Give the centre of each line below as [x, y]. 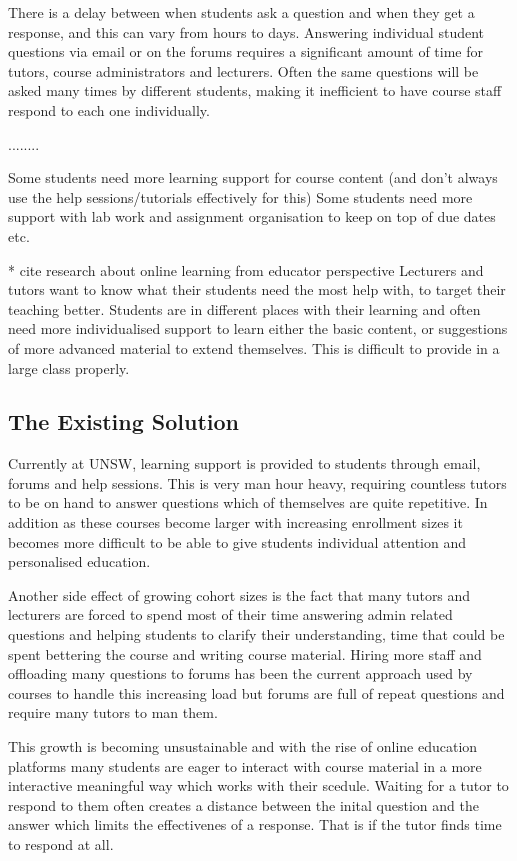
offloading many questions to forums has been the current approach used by [240, 673]
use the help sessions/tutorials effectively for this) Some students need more [240, 196]
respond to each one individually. [109, 109]
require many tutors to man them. [113, 712]
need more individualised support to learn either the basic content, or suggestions [258, 328]
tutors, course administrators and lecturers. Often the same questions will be [243, 70]
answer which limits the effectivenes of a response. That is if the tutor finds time [255, 824]
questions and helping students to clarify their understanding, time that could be [256, 634]
